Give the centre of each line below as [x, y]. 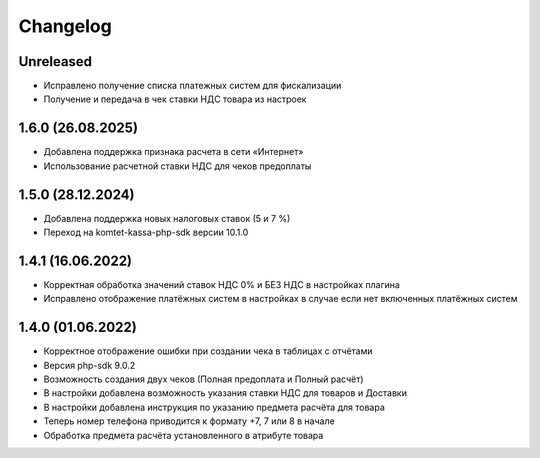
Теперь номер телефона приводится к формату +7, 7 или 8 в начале [189, 421]
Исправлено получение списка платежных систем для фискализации [192, 86]
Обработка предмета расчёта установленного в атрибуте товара [183, 435]
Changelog [65, 26]
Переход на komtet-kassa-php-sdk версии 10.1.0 [146, 232]
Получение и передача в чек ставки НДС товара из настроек [175, 99]
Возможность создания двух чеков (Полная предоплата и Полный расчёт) [203, 379]
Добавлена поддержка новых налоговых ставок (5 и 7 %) [167, 218]
